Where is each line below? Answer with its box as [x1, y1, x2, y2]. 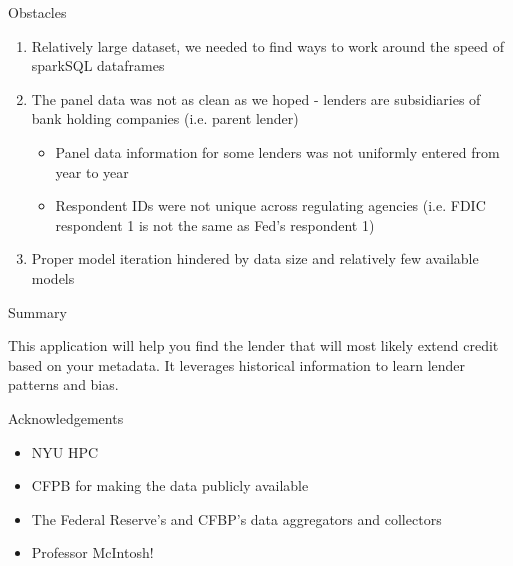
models [31, 267, 75, 288]
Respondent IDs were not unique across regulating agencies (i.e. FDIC [55, 195, 486, 216]
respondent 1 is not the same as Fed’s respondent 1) [55, 214, 375, 235]
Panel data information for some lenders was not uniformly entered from [55, 141, 500, 162]
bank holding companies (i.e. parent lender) [31, 108, 299, 129]
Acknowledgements [8, 407, 124, 428]
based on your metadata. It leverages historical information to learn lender [8, 354, 466, 375]
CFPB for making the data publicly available [31, 475, 309, 496]
